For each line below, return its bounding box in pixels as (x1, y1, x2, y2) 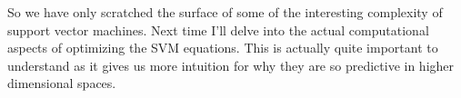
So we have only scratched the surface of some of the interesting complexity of (7, 2, 443, 21)
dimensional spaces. (7, 73, 116, 93)
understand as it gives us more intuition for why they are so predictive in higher (7, 55, 455, 74)
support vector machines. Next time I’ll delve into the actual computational (7, 20, 429, 39)
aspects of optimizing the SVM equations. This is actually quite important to (7, 38, 438, 57)
